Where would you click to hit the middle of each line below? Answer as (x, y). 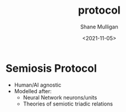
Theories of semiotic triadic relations (68, 104)
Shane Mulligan (99, 27)
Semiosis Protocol (51, 68)
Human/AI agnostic (38, 85)
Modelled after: (33, 91)
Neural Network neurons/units (60, 97)
